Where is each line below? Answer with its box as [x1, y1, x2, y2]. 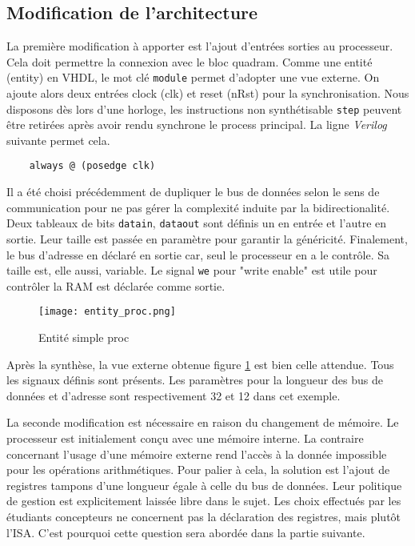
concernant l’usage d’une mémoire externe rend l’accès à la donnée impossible [6, 445, 387, 462]
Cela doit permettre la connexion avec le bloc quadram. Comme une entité [6, 53, 373, 70]
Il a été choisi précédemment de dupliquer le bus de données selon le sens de [6, 183, 380, 200]
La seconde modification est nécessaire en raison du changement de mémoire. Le [6, 414, 399, 431]
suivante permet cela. [6, 131, 110, 148]
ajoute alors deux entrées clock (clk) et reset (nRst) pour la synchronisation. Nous [6, 85, 409, 102]
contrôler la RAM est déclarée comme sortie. [6, 277, 225, 294]
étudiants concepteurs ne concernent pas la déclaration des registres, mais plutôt [6, 508, 401, 525]
